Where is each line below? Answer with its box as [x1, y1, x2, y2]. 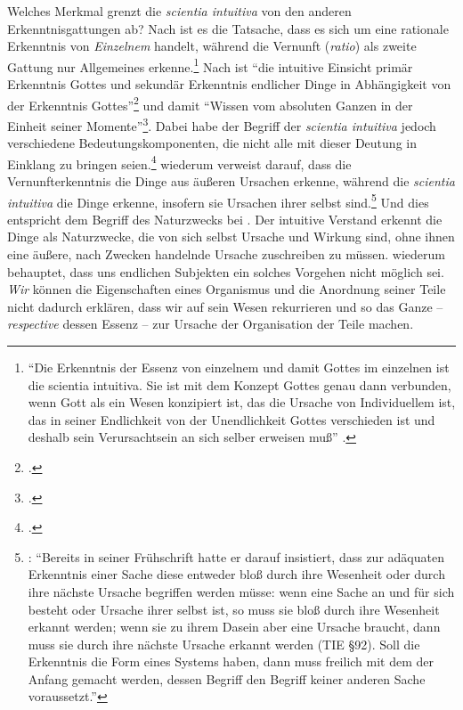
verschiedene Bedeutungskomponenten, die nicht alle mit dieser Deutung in [7, 134, 417, 152]
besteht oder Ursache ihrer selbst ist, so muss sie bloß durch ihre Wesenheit [28, 600, 440, 618]
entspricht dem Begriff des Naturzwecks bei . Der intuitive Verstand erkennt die [7, 209, 443, 228]
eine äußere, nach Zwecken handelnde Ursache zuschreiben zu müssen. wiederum [7, 245, 445, 263]
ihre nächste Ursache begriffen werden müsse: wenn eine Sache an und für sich [28, 582, 455, 600]
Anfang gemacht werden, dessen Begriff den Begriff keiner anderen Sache [28, 669, 426, 688]
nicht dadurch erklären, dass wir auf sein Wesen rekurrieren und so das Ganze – [7, 297, 443, 315]
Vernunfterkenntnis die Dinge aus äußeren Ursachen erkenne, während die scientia [7, 171, 455, 190]
